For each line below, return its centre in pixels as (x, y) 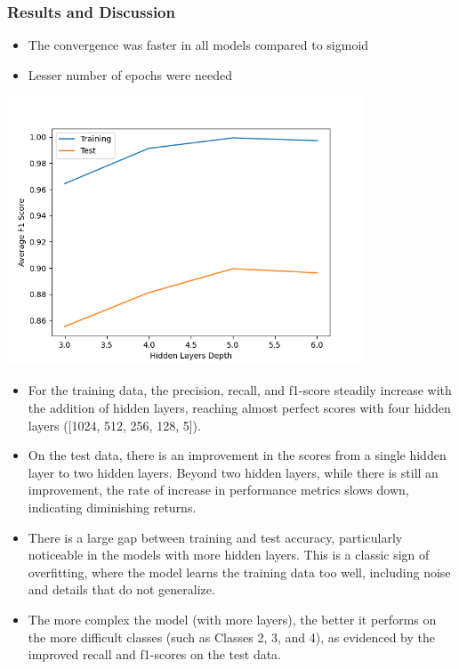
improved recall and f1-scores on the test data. (155, 654)
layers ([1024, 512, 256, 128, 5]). (114, 425)
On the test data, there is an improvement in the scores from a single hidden (237, 455)
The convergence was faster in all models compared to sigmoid (198, 45)
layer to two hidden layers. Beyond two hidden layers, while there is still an (233, 472)
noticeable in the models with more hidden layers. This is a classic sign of (229, 555)
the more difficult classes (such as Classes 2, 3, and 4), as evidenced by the (231, 637)
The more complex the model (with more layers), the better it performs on (232, 619)
